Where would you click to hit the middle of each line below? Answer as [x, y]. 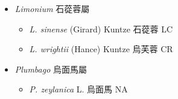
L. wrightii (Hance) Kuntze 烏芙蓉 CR [101, 49]
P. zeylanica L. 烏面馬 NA [78, 89]
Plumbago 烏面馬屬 [51, 69]
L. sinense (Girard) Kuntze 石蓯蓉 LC [101, 28]
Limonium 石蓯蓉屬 [52, 8]
